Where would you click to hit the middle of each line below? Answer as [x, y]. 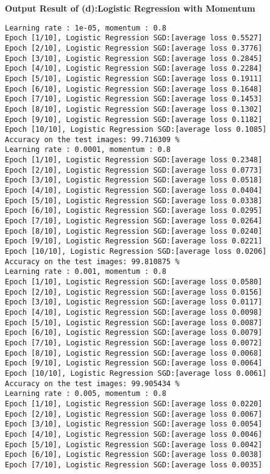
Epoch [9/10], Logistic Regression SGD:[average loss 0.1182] [134, 119]
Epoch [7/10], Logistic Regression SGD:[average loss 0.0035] [134, 465]
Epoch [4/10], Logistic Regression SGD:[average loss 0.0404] [134, 191]
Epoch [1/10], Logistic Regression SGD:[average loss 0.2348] [134, 160]
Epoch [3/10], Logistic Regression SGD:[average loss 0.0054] [134, 424]
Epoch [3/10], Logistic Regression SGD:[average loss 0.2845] [134, 58]
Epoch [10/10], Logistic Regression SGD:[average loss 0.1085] [136, 130]
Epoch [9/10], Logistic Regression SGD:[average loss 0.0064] [134, 363]
